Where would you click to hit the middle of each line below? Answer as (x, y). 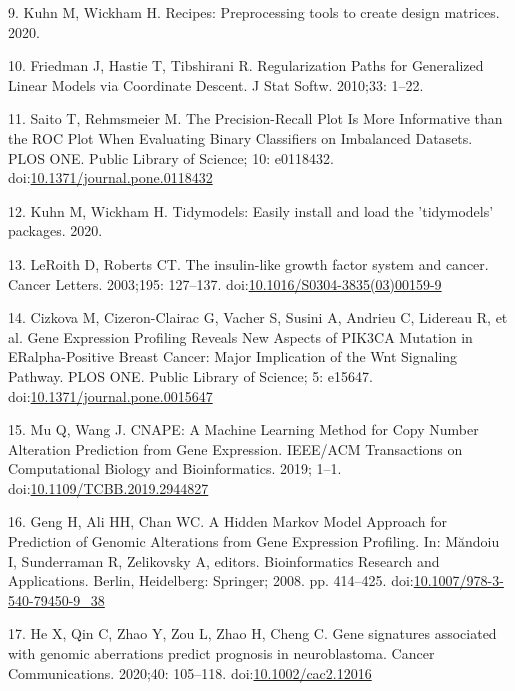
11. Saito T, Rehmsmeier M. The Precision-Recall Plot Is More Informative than (255, 118)
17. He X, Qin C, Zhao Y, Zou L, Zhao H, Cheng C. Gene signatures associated (252, 633)
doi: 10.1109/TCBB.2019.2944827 (108, 487)
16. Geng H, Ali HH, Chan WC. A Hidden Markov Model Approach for (227, 521)
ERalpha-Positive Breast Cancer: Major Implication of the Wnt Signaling (233, 356)
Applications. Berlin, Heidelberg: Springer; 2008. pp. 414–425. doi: (211, 580)
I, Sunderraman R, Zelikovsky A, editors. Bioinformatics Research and (224, 560)
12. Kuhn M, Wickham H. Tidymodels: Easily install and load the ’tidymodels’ (251, 210)
